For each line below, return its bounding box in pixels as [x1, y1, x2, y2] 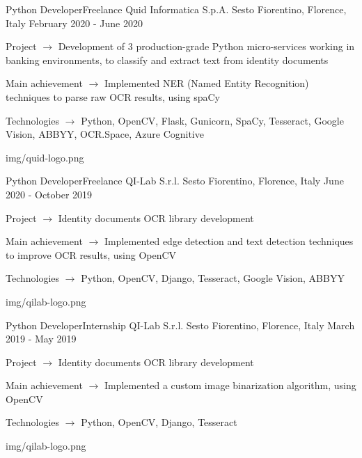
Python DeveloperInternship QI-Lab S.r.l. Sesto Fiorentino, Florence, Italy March [6, 317, 355, 332]
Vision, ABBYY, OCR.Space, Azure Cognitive [6, 127, 204, 141]
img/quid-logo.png [6, 150, 84, 164]
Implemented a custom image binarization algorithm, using [104, 378, 356, 393]
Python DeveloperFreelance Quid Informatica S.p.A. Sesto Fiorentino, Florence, [6, 2, 347, 16]
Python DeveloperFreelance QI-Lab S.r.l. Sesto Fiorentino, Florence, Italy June [6, 173, 344, 188]
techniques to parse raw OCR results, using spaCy [6, 89, 220, 104]
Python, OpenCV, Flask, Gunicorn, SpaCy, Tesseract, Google [81, 113, 344, 127]
